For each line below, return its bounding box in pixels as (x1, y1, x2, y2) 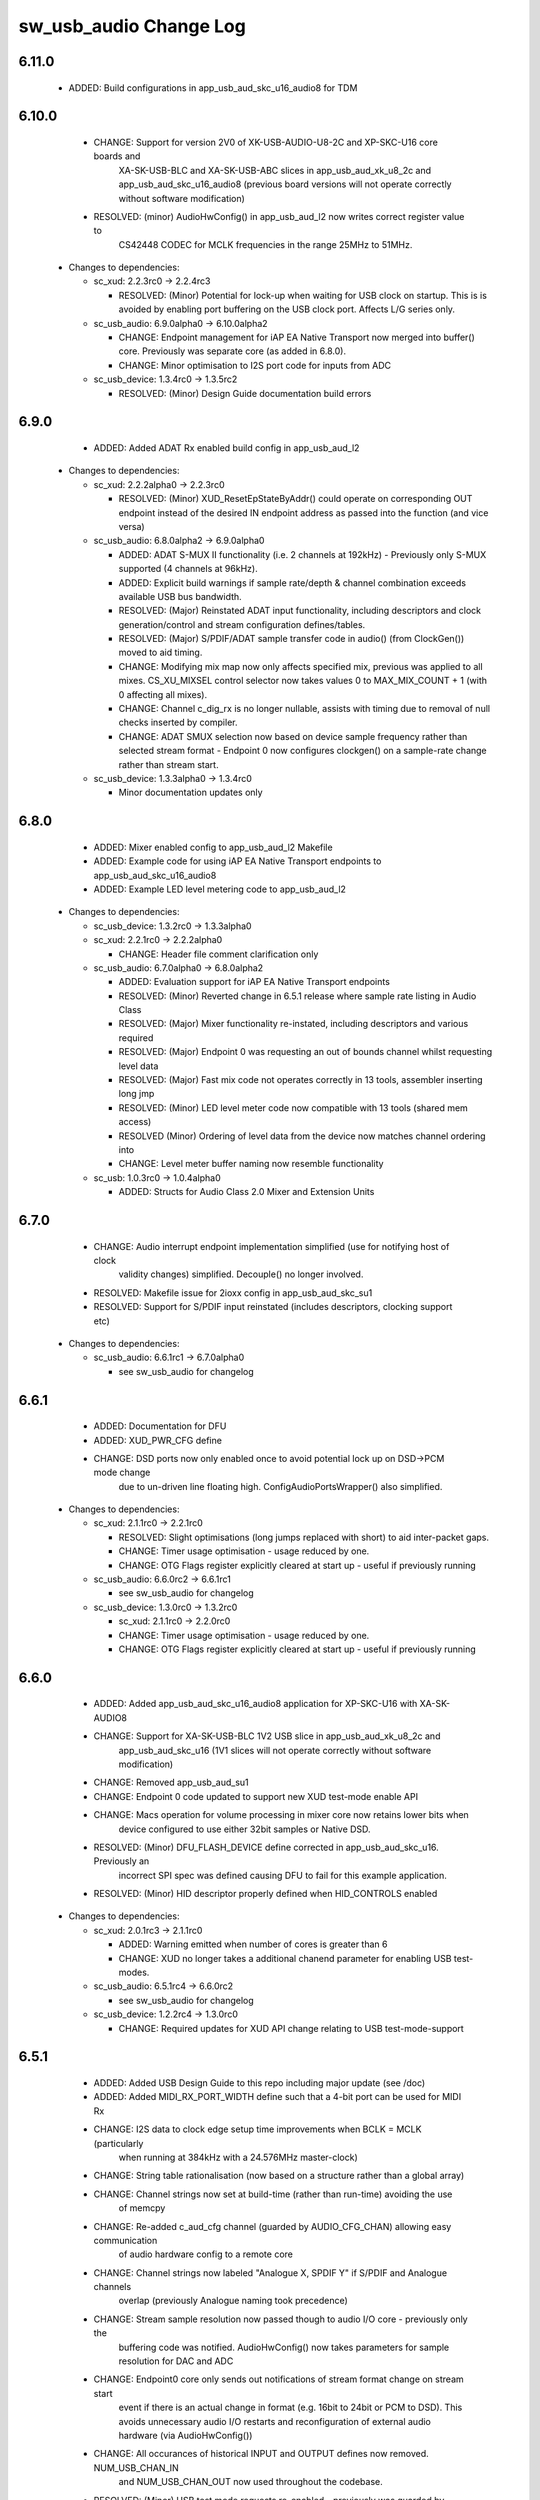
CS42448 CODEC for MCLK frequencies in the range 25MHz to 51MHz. (118, 238, 413, 250)
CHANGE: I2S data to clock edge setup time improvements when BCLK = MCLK (93, 2123, 422, 2135)
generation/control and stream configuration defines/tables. (118, 618, 366, 630)
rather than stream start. (118, 758, 219, 770)
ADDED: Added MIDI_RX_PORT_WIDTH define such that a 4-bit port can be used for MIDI (93, 2091, 462, 2103)
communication (93, 2234, 158, 2246)
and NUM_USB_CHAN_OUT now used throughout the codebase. (118, 2476, 384, 2488)
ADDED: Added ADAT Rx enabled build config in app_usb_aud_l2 (93, 442, 360, 454)
